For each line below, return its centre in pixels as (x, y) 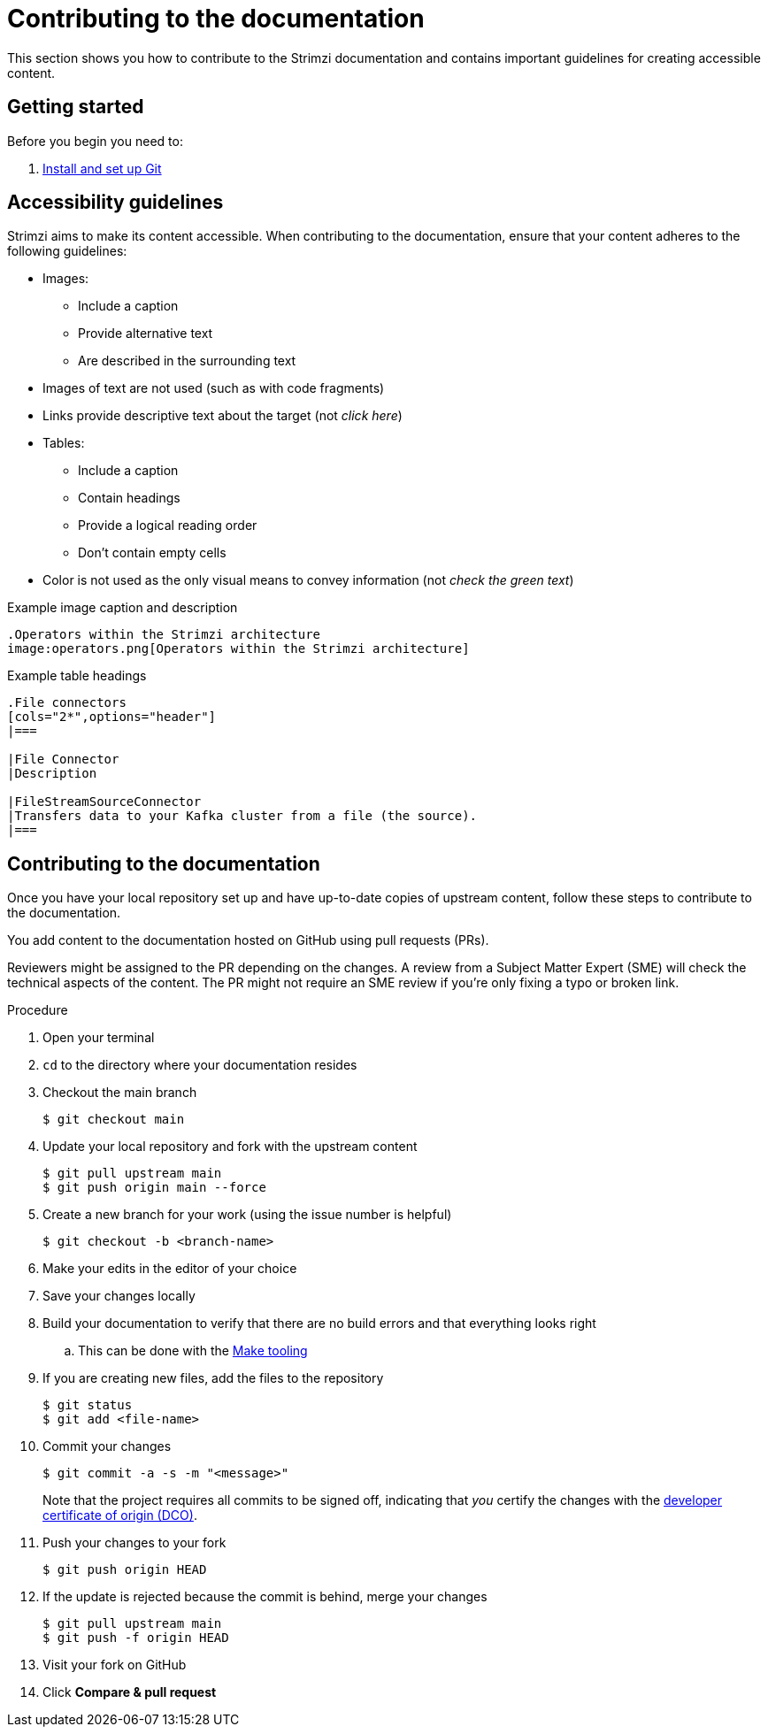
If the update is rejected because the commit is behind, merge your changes (265, 1597)
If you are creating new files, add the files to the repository (213, 1378)
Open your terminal (99, 1038)
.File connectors (67, 703)
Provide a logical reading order (168, 526)
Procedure (38, 1010)
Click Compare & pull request (130, 1692)
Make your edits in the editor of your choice (170, 1269)
